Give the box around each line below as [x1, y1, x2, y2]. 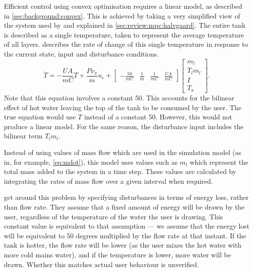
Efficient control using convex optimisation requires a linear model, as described [4, 1, 242, 11]
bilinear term [4, 131, 43, 141]
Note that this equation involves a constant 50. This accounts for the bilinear [4, 93, 234, 103]
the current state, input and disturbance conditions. [4, 48, 159, 58]
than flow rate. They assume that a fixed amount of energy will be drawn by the [4, 202, 245, 212]
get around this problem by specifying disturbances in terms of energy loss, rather [4, 192, 249, 202]
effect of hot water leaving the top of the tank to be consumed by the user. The [4, 102, 242, 112]
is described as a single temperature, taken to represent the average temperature [4, 29, 244, 39]
